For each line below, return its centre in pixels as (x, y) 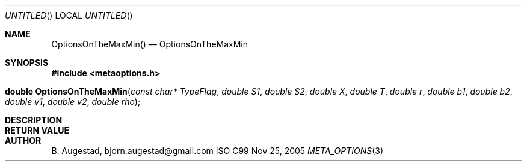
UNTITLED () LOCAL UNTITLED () (69, 15)
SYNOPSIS (27, 63)
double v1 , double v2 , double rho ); (73, 102)
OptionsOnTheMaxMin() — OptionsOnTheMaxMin (149, 44)
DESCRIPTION (34, 120)
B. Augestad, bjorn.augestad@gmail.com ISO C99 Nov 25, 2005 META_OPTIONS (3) (217, 151)
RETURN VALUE (37, 130)
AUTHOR (23, 141)
